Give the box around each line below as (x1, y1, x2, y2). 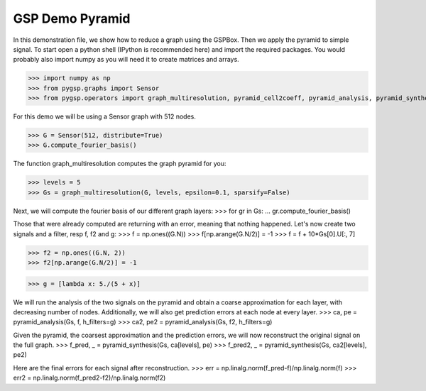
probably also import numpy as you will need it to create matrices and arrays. (13, 55, 239, 64)
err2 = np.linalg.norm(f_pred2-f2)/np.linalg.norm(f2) (13, 373, 166, 382)
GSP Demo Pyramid (13, 11, 131, 26)
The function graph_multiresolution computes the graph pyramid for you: (13, 160, 226, 168)
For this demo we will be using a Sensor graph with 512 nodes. (13, 112, 197, 121)
